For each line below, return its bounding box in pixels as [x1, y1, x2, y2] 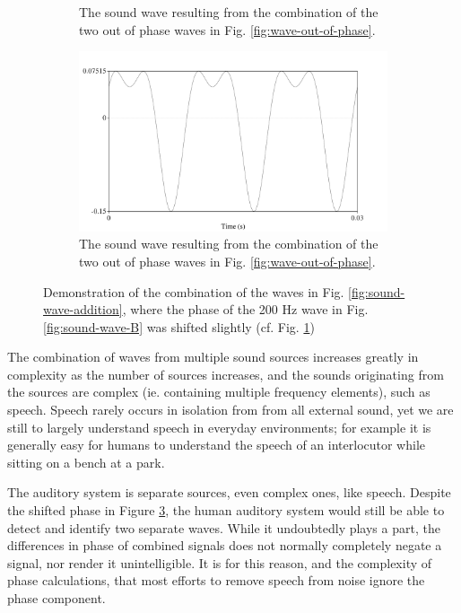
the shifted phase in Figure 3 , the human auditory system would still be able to [7, 501, 445, 520]
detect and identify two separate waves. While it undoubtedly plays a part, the [7, 518, 440, 537]
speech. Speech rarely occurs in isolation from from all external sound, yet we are [7, 400, 454, 419]
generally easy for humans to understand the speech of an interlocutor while [7, 435, 426, 454]
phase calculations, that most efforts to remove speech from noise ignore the [7, 571, 425, 590]
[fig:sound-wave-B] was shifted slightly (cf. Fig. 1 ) [43, 317, 315, 336]
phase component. [7, 589, 106, 608]
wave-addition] [43, 300, 123, 319]
